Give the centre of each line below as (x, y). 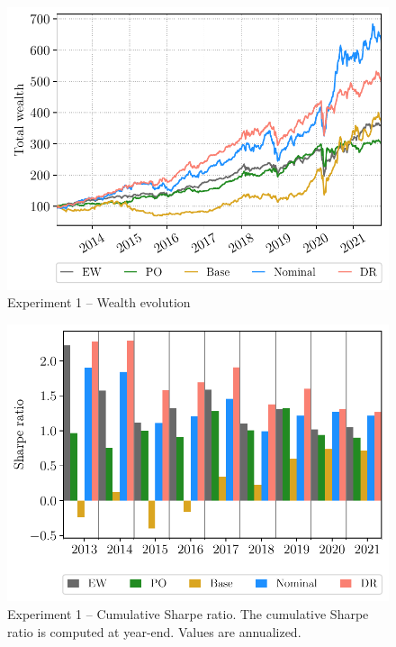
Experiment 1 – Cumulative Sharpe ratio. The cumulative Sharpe (188, 613)
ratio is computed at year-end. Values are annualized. (154, 631)
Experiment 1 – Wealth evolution (99, 302)
